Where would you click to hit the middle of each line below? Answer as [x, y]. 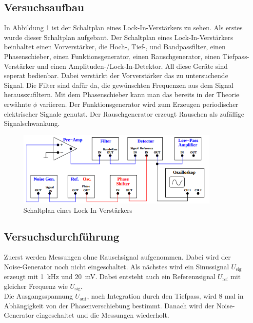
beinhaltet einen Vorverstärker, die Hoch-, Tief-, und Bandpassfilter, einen [115, 47]
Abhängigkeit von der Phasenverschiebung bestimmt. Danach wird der [109, 305]
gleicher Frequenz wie [36, 286]
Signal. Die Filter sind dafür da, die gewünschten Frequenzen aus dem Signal [119, 85]
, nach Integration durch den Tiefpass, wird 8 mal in [165, 296]
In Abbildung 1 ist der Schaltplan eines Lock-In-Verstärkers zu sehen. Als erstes [123, 28]
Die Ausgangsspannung [39, 296]
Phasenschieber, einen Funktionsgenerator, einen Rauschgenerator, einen [112, 56]
